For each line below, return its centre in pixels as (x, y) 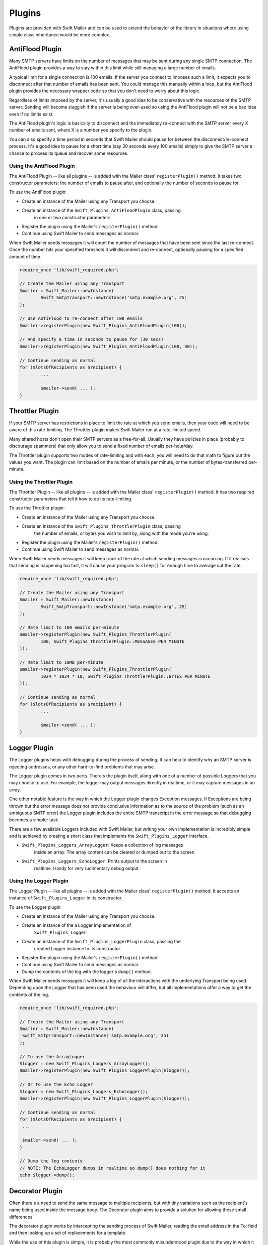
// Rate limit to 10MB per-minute (62, 662)
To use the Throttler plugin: (37, 508)
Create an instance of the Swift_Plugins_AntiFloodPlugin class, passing (101, 210)
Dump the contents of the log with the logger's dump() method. (87, 972)
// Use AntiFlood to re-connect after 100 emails (81, 318)
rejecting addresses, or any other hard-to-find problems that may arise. (82, 766)
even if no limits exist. (32, 114)
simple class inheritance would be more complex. (60, 34)
